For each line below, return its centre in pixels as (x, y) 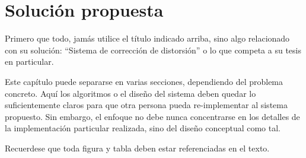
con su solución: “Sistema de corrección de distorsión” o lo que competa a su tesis (153, 50)
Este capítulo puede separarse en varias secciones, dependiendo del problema (144, 81)
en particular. (29, 61)
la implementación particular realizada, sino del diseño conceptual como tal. (143, 128)
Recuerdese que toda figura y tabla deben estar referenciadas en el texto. (137, 148)
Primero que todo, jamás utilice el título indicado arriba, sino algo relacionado (147, 38)
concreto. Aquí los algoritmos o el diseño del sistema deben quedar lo (130, 93)
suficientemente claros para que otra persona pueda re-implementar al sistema (146, 105)
